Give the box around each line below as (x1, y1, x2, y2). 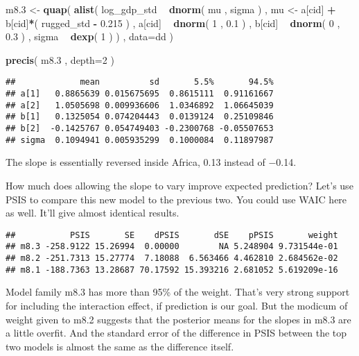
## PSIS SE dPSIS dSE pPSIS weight (6, 230, 338, 240)
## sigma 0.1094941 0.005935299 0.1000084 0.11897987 (6, 135, 274, 145)
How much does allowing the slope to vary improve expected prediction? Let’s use (6, 178, 353, 192)
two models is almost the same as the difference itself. (6, 339, 234, 353)
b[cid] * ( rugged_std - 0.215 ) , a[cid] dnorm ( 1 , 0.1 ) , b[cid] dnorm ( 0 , (6, 15, 340, 30)
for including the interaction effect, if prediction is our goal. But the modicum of (6, 298, 348, 312)
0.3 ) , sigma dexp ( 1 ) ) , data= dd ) (6, 29, 173, 44)
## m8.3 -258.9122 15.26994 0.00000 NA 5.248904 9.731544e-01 (6, 241, 338, 252)
